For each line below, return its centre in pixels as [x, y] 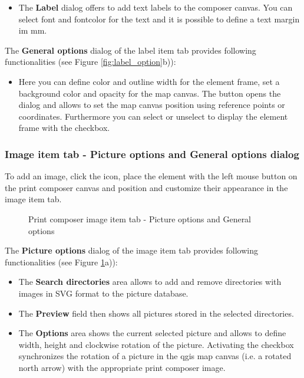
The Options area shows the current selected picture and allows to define [152, 333]
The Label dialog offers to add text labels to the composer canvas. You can [156, 7]
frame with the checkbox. [64, 128]
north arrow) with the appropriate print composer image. [122, 367]
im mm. [33, 30]
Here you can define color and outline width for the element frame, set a [149, 81]
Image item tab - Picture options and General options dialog [152, 154]
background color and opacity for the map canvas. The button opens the [150, 93]
